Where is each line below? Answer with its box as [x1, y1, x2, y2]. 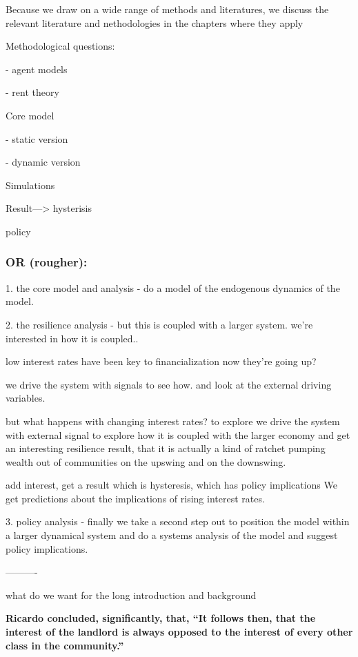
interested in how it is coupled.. [6, 331, 139, 345]
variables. [6, 391, 46, 405]
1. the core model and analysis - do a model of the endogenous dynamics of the [6, 280, 340, 295]
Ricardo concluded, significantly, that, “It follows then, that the [6, 611, 316, 625]
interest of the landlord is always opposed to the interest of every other [6, 625, 353, 639]
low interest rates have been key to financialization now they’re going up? [6, 354, 317, 369]
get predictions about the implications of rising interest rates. [6, 491, 265, 505]
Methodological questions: [6, 39, 115, 53]
